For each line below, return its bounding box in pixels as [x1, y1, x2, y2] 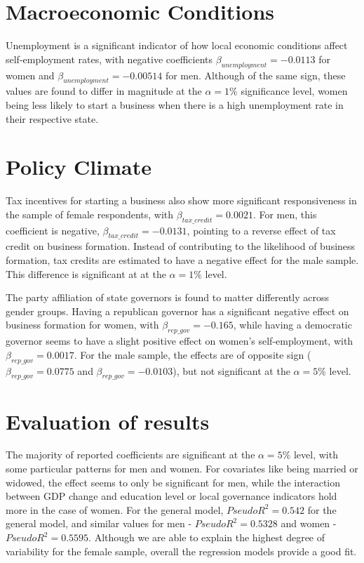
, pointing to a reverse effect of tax [187, 223, 336, 237]
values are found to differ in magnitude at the [6, 84, 202, 98]
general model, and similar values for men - [6, 516, 192, 531]
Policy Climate [6, 152, 151, 181]
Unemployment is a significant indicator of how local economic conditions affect [6, 38, 348, 53]
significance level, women [241, 84, 348, 98]
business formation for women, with [6, 317, 159, 332]
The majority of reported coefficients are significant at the [6, 447, 255, 462]
